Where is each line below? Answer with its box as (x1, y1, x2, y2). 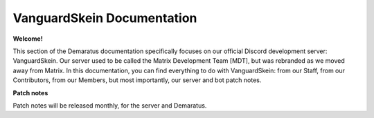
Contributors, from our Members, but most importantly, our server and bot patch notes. (12, 76, 262, 84)
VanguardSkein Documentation (12, 10, 197, 26)
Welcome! (12, 35, 43, 43)
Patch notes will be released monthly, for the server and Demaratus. (12, 101, 207, 110)
